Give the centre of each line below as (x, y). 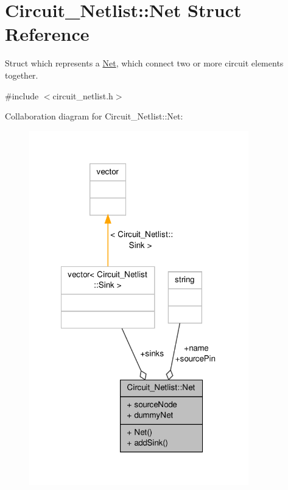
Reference (47, 34)
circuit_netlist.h (83, 95)
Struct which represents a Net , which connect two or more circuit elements (144, 63)
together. (22, 75)
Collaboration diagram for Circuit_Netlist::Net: (94, 116)
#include (22, 95)
